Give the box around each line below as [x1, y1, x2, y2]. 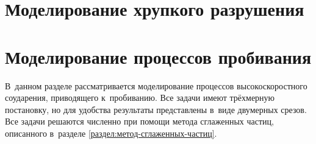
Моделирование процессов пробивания [5, 44, 312, 69]
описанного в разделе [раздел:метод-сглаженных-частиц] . [5, 126, 217, 139]
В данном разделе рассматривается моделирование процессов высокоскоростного [5, 79, 307, 92]
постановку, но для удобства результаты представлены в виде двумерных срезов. [5, 103, 307, 115]
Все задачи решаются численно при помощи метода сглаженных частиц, [5, 115, 274, 128]
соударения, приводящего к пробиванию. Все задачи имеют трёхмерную [5, 91, 275, 104]
